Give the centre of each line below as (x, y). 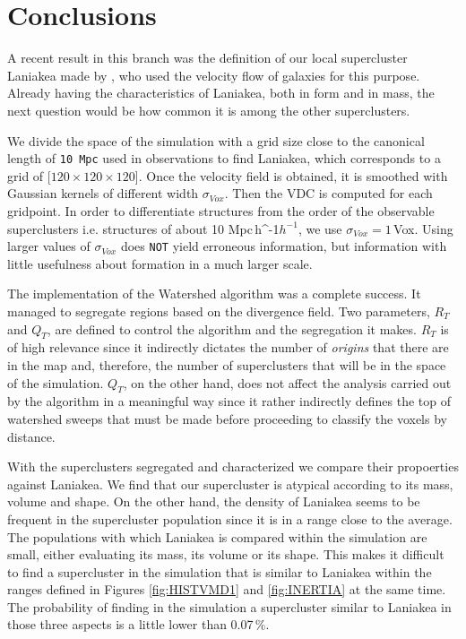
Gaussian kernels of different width (103, 193)
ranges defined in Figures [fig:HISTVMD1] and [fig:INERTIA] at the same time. (227, 589)
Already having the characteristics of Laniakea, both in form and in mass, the (221, 93)
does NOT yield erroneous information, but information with (284, 246)
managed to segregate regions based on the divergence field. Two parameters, (219, 311)
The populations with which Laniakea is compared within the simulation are (217, 536)
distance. (31, 436)
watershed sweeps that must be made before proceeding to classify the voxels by (227, 418)
